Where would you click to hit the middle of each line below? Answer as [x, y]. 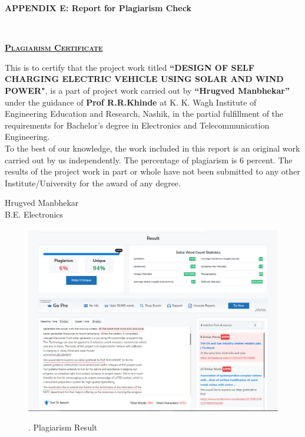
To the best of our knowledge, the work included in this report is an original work [152, 148]
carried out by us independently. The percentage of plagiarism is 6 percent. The [149, 160]
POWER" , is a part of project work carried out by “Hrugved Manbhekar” [147, 90]
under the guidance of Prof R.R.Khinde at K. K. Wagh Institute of [131, 102]
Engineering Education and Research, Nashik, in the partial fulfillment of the [144, 114]
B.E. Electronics [34, 214]
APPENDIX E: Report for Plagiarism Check [98, 8]
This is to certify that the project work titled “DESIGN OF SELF [130, 67]
